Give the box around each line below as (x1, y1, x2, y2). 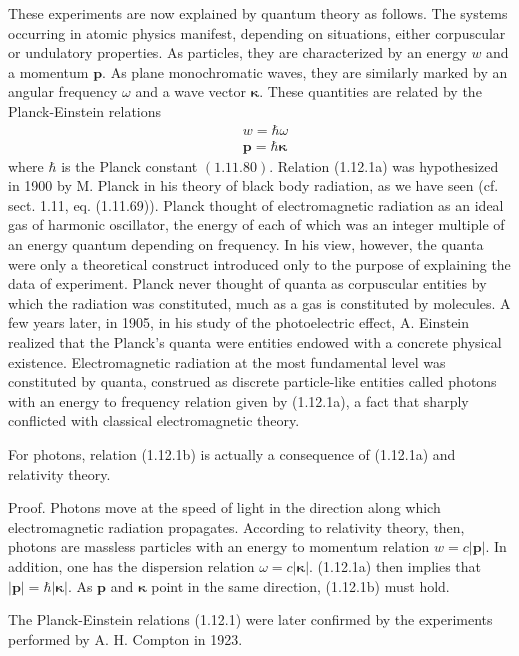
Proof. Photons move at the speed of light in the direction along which (8, 497, 441, 518)
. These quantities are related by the (259, 81, 482, 102)
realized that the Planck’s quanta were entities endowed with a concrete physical (8, 331, 502, 352)
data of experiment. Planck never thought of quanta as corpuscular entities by (8, 273, 487, 294)
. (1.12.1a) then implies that (309, 555, 482, 576)
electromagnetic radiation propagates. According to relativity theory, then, (8, 516, 465, 537)
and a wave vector (135, 81, 246, 102)
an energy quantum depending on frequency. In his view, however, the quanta (8, 234, 484, 254)
